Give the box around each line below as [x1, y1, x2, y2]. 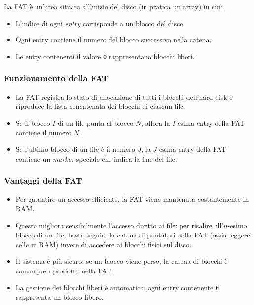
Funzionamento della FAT [4, 72, 109, 84]
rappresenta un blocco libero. [15, 292, 104, 302]
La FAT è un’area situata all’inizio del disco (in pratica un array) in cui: [4, 1, 222, 11]
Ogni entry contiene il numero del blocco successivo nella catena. [15, 34, 212, 45]
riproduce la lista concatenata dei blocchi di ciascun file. [15, 101, 185, 111]
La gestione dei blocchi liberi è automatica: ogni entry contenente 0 [15, 282, 219, 292]
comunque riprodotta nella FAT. [15, 266, 113, 275]
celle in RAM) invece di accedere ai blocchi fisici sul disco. [15, 239, 192, 249]
